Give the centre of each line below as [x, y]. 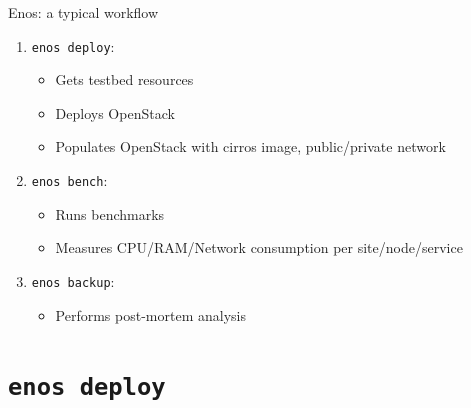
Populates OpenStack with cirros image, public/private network [250, 146]
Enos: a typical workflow [83, 12]
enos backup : [73, 280]
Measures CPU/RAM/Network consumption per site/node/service [259, 247]
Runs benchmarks [110, 213]
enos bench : [69, 180]
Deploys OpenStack [115, 112]
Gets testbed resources [124, 79]
